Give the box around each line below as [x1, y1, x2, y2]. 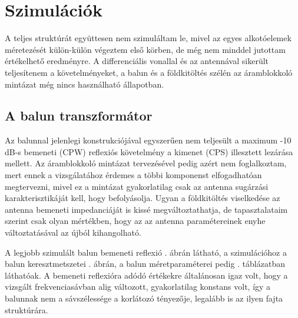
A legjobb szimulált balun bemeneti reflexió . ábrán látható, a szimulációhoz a [5, 246, 287, 258]
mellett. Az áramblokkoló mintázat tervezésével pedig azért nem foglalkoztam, [5, 157, 287, 169]
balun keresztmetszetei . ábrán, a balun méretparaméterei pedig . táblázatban [5, 257, 285, 270]
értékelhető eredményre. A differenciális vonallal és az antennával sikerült [5, 55, 269, 67]
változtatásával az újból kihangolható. [5, 226, 141, 239]
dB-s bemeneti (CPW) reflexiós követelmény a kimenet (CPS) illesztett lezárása [5, 145, 293, 158]
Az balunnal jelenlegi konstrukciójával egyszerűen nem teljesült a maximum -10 [5, 134, 292, 146]
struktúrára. [5, 303, 48, 316]
